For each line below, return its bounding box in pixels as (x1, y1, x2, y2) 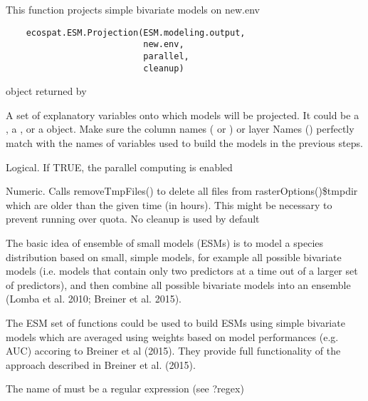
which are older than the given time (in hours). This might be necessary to (6, 197, 332, 212)
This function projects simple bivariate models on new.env (6, 2, 260, 16)
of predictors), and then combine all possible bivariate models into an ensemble (6, 277, 351, 292)
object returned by (6, 83, 87, 98)
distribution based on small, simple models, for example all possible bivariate (6, 249, 342, 264)
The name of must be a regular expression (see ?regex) (6, 381, 244, 396)
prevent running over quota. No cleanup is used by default (6, 211, 260, 226)
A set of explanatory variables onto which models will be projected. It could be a (6, 107, 359, 122)
